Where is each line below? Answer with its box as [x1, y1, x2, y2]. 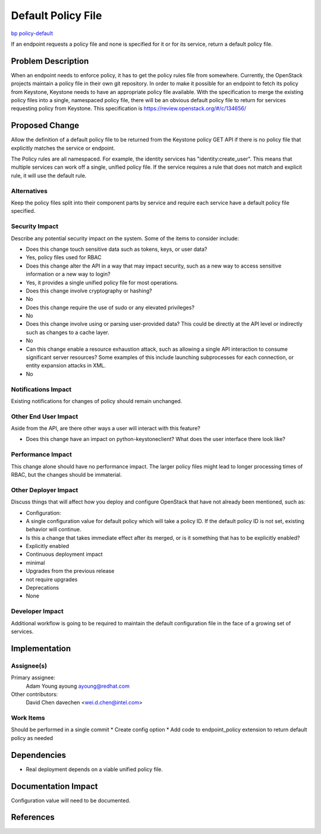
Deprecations [26, 584, 59, 591]
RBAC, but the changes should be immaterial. [11, 471, 122, 478]
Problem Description [11, 56, 89, 66]
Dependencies [11, 750, 67, 760]
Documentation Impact [11, 781, 98, 791]
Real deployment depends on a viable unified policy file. [26, 766, 163, 773]
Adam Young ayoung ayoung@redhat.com [26, 682, 130, 690]
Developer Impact [11, 607, 64, 615]
